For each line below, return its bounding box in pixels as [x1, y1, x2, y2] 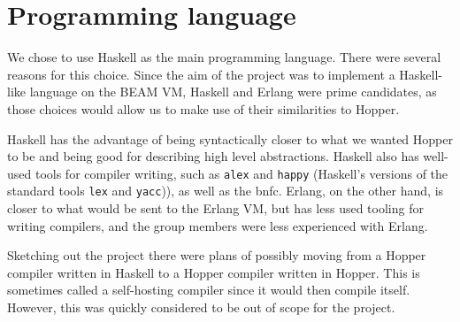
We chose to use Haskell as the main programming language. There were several [7, 48, 441, 66]
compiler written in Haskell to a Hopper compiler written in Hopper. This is [7, 263, 420, 281]
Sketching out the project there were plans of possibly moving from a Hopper [7, 246, 426, 264]
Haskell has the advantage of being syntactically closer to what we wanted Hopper [7, 129, 453, 148]
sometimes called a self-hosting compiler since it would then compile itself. [7, 280, 410, 299]
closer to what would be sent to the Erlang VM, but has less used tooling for [7, 199, 424, 217]
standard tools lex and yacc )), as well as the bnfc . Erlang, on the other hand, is [7, 181, 444, 200]
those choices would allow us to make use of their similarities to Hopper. [7, 99, 400, 118]
